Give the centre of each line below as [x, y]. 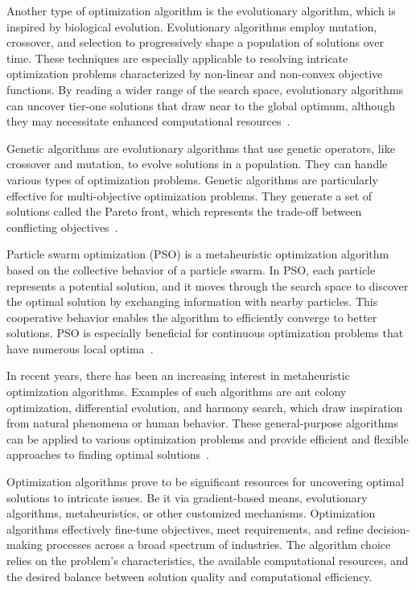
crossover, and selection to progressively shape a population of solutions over [196, 42]
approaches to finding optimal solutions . [108, 454]
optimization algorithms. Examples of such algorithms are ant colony [177, 392]
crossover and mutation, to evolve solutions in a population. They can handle [197, 164]
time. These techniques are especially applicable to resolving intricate [177, 58]
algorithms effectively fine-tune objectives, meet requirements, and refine [185, 528]
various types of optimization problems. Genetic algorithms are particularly [192, 179]
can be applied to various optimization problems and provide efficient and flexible [208, 438]
